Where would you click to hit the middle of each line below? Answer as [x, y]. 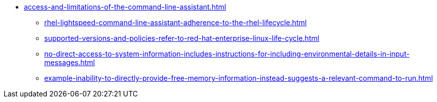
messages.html [70, 62]
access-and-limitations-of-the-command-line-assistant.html [125, 7]
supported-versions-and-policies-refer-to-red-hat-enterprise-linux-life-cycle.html [182, 38]
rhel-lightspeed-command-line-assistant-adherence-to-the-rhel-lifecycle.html [176, 22]
